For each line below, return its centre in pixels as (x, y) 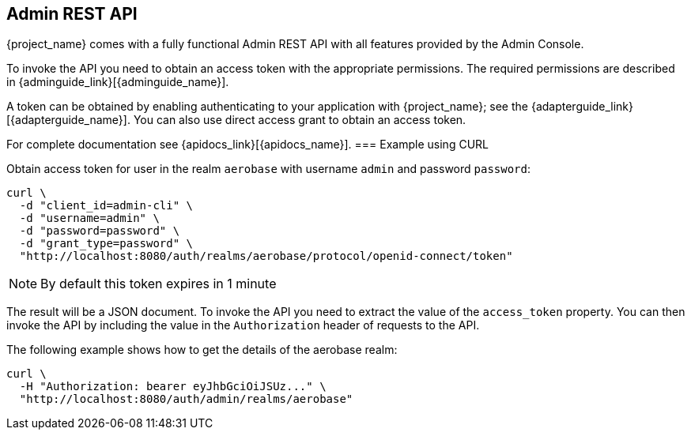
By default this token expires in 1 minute (159, 284)
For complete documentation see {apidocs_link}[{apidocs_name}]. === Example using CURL (247, 145)
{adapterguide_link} (582, 107)
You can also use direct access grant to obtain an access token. (300, 120)
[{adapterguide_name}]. (68, 120)
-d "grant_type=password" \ (106, 244)
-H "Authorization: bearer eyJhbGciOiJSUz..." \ (173, 387)
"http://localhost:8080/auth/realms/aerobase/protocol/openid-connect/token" (266, 256)
